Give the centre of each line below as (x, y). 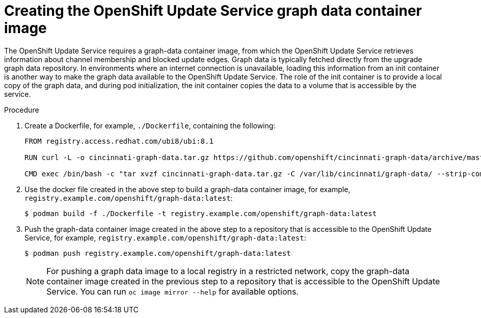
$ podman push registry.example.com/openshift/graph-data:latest (158, 253)
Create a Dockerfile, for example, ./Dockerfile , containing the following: (150, 125)
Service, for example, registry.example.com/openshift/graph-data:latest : (165, 237)
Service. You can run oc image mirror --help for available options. (172, 291)
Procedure (22, 110)
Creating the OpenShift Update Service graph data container (213, 11)
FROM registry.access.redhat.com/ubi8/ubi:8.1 (119, 141)
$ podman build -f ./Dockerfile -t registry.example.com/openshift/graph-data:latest (201, 213)
